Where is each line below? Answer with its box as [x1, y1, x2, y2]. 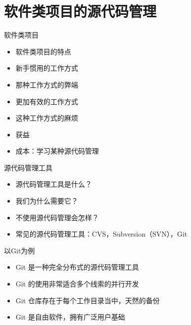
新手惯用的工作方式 [15, 63, 78, 73]
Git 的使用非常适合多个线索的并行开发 [15, 279, 139, 289]
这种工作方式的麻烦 [15, 113, 78, 123]
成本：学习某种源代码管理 [15, 146, 99, 156]
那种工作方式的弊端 [15, 79, 78, 89]
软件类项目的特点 [15, 46, 71, 56]
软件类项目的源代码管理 [4, 1, 157, 21]
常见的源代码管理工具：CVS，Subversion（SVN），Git [15, 229, 188, 239]
